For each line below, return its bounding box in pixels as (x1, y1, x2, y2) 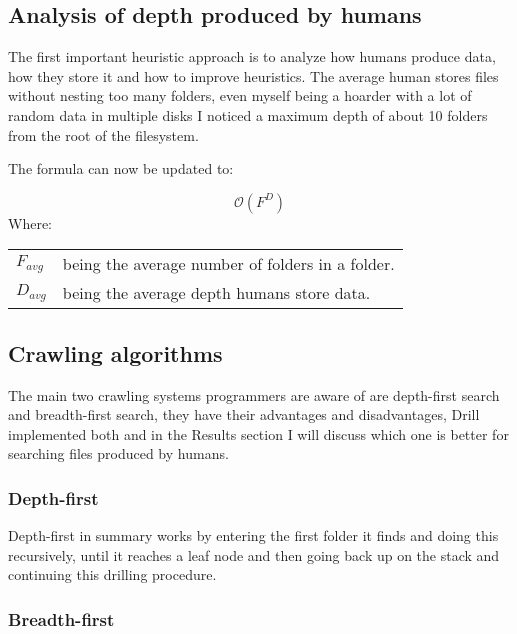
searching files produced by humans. (8, 443, 229, 464)
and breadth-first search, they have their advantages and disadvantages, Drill (8, 404, 480, 425)
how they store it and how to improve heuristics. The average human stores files (8, 65, 499, 86)
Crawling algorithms (8, 337, 223, 368)
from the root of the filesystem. (8, 124, 199, 145)
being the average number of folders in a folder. (62, 252, 395, 276)
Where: (8, 212, 52, 233)
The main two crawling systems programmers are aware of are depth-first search (8, 384, 500, 405)
